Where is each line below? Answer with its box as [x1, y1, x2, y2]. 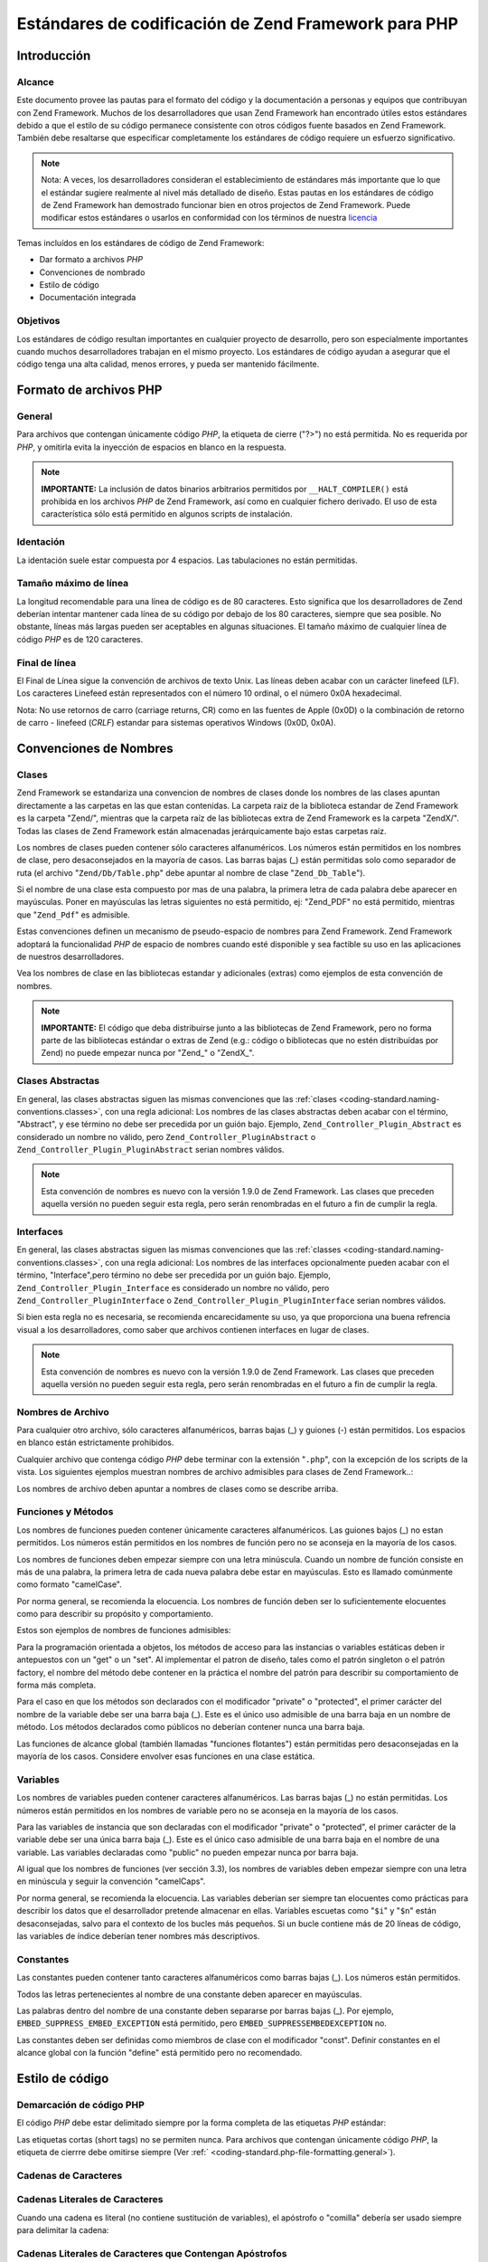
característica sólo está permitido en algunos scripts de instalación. [41, 508, 293, 519]
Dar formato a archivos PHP [39, 254, 144, 265]
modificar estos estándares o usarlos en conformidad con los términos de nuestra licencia [41, 213, 378, 223]
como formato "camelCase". [16, 1579, 122, 1590]
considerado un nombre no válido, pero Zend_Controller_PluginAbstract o [16, 1131, 316, 1142]
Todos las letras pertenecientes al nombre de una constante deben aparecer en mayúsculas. [16, 1989, 362, 2000]
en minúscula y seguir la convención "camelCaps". [16, 1876, 206, 1887]
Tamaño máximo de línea [16, 577, 129, 590]
